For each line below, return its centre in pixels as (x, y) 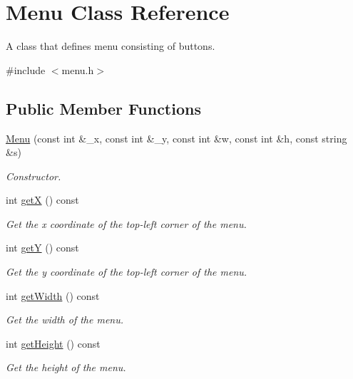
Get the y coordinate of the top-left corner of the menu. (127, 272)
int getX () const (42, 200)
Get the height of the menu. (66, 367)
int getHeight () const (53, 343)
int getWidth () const (53, 295)
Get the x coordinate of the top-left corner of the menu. (126, 223)
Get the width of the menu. (65, 320)
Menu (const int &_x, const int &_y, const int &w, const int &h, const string (176, 138)
